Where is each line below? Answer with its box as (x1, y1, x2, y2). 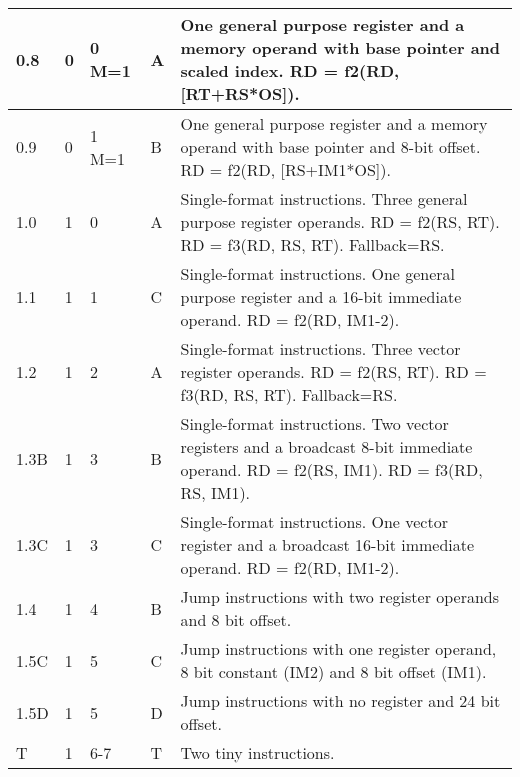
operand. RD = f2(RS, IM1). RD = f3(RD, (180, 458, 483, 481)
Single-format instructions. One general (180, 262, 456, 285)
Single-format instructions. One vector (180, 510, 448, 533)
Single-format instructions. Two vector (180, 412, 449, 435)
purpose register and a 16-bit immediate (180, 285, 462, 308)
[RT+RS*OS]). (180, 82, 300, 105)
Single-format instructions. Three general (180, 187, 468, 210)
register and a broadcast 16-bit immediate (180, 533, 475, 556)
